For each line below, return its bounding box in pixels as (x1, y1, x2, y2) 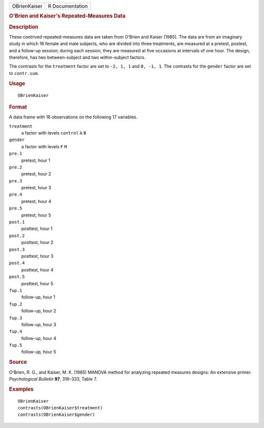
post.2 (9, 233, 25, 238)
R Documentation (48, 3, 88, 9)
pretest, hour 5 (21, 212, 51, 218)
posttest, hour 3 (21, 253, 54, 259)
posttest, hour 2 (21, 240, 54, 246)
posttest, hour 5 (21, 280, 53, 286)
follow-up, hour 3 (21, 321, 56, 327)
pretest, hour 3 (21, 185, 51, 191)
